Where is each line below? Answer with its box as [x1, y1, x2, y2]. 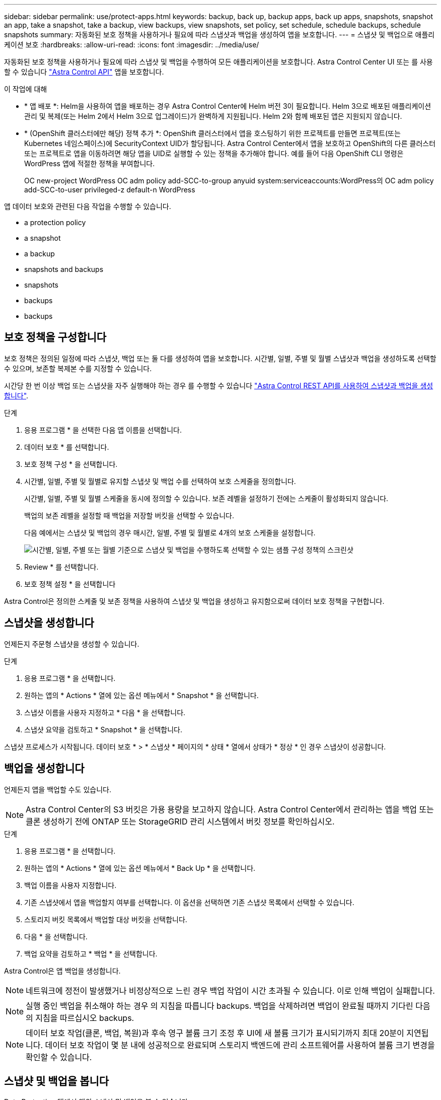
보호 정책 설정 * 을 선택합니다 [24, 579, 116, 588]
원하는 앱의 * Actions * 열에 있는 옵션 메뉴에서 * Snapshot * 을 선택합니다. [24, 691, 259, 700]
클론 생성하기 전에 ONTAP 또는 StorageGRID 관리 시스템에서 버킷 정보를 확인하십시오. [26, 816, 335, 827]
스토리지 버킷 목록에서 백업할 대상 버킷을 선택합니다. [24, 915, 187, 924]
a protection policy [24, 218, 86, 227]
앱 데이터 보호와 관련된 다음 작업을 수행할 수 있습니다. [4, 202, 171, 211]
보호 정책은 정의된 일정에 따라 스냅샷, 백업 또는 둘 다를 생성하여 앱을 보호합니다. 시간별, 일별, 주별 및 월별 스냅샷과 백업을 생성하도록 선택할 [4, 354, 436, 363]
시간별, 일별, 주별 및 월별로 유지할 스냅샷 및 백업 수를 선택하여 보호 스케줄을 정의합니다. [24, 476, 296, 486]
